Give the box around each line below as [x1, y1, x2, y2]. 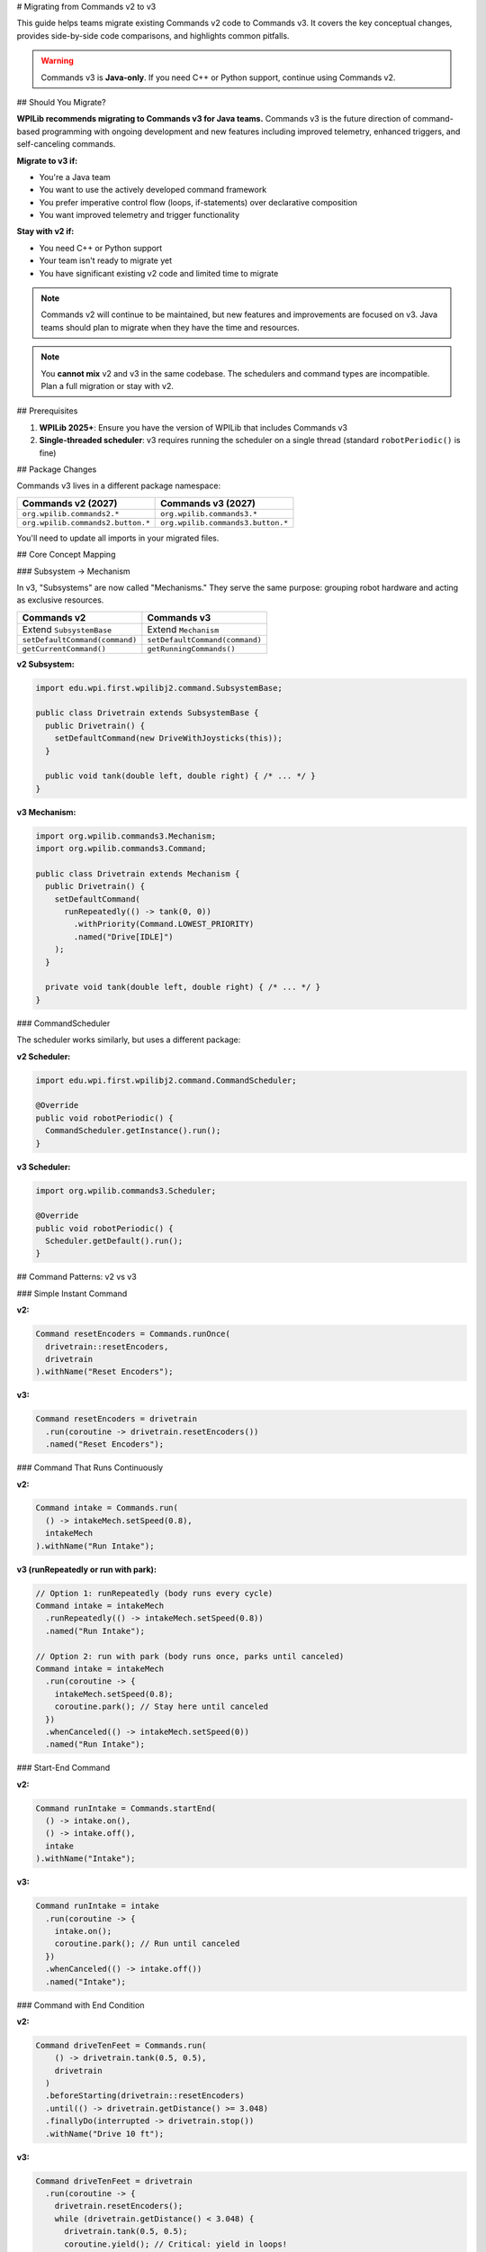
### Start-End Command [16, 1762, 111, 1774]
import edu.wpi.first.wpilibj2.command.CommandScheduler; [35, 1075, 297, 1085]
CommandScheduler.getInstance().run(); [45, 1126, 221, 1136]
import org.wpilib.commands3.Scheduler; [35, 1185, 216, 1195]
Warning [40, 55, 74, 67]
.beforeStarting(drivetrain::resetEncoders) [45, 2091, 245, 2101]
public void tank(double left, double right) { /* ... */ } [45, 771, 316, 781]
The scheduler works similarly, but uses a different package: [16, 1034, 241, 1045]
